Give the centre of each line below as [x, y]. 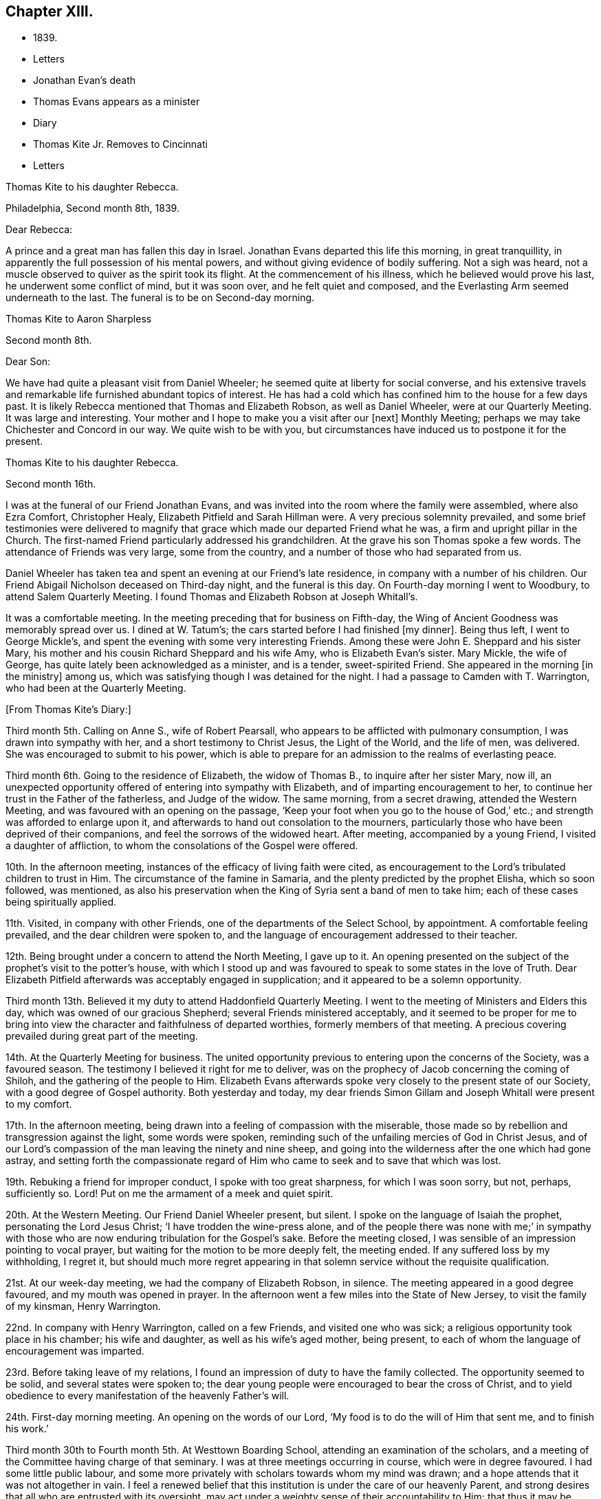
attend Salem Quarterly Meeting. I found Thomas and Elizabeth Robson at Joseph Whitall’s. [212, 597]
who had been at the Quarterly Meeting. [96, 688]
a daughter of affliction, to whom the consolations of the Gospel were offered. [182, 846]
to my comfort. [39, 1104]
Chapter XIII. [50, 11]
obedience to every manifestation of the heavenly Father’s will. [147, 1396]
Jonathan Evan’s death [85, 80]
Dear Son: [28, 362]
